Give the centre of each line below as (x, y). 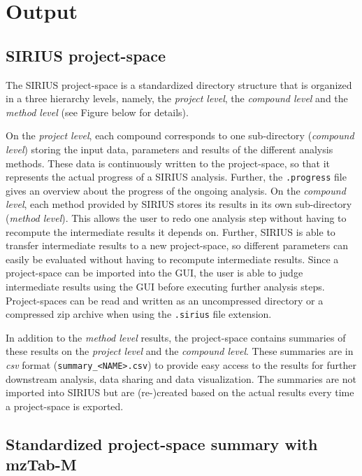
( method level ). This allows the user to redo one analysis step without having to (176, 217)
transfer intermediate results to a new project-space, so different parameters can (177, 245)
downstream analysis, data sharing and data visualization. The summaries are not (181, 378)
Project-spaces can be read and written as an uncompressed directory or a (165, 300)
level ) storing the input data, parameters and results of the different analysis (169, 149)
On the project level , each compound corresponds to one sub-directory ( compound (180, 135)
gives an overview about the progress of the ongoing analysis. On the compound (176, 190)
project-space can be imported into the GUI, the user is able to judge (154, 273)
